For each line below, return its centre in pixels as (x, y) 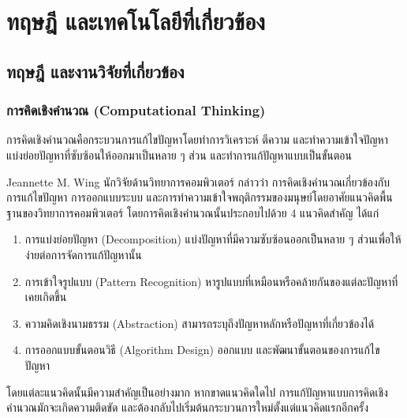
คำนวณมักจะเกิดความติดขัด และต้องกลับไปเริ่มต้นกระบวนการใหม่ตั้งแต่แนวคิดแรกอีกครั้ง (188, 407)
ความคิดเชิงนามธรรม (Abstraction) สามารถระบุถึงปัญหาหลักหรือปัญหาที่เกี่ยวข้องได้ (200, 323)
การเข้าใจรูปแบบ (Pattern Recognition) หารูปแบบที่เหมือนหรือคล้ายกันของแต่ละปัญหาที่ (211, 281)
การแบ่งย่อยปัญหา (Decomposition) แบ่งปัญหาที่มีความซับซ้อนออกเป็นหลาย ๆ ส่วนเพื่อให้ (213, 239)
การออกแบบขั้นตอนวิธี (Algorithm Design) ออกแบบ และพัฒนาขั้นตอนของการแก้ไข (202, 350)
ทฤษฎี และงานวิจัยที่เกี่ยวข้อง (95, 71)
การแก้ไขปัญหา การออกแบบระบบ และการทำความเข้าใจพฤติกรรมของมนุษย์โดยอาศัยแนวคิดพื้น (200, 197)
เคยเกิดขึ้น (46, 297)
